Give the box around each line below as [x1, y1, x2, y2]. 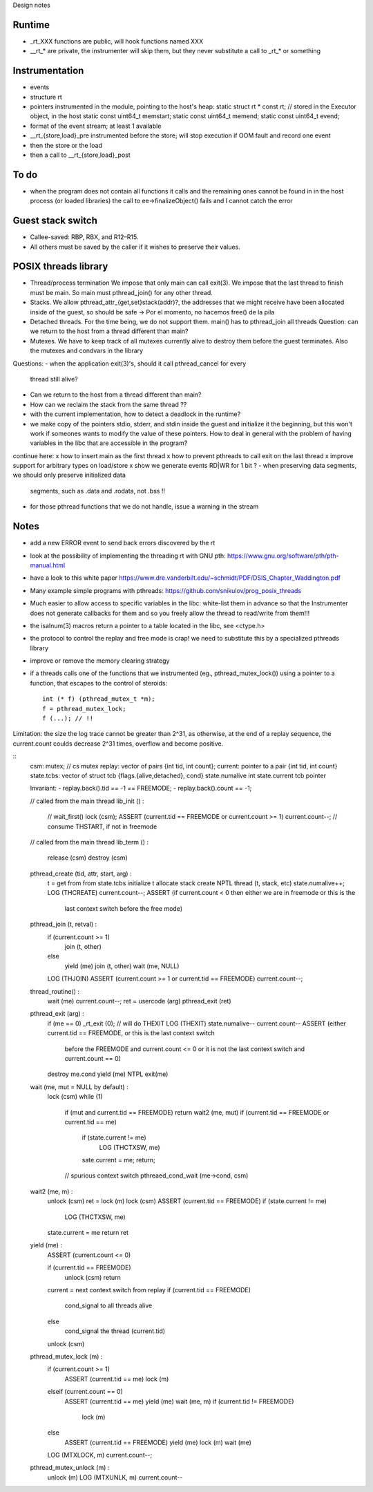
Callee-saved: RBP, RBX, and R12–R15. [30, 233, 139, 241]
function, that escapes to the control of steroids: [30, 679, 168, 687]
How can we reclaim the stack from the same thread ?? [30, 400, 187, 408]
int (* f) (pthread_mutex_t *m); [42, 695, 155, 703]
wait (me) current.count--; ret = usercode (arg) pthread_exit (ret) [47, 997, 231, 1005]
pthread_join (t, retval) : [30, 920, 97, 929]
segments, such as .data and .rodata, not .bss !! [30, 487, 166, 495]
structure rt [30, 93, 62, 101]
